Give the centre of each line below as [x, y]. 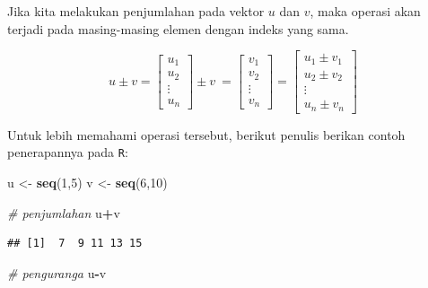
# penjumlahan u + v [64, 212]
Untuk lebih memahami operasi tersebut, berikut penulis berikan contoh [206, 134]
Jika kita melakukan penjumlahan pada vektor [136, 11]
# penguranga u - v [57, 272]
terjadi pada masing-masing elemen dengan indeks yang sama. [178, 28]
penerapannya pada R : [68, 152]
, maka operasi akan [365, 11]
